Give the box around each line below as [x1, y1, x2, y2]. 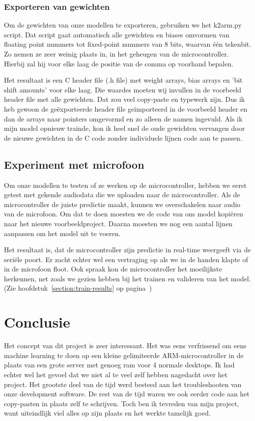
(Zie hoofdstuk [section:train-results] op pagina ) [4, 283, 152, 293]
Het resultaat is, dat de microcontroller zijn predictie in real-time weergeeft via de [4, 244, 251, 255]
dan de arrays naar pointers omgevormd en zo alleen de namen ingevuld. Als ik [4, 113, 243, 123]
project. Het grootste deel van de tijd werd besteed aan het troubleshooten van [4, 379, 242, 389]
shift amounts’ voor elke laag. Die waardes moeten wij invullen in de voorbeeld [4, 84, 242, 94]
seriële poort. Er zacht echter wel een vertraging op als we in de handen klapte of [4, 254, 248, 264]
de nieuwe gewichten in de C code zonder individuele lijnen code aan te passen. [4, 132, 242, 143]
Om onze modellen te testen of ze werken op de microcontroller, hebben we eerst [4, 180, 247, 190]
